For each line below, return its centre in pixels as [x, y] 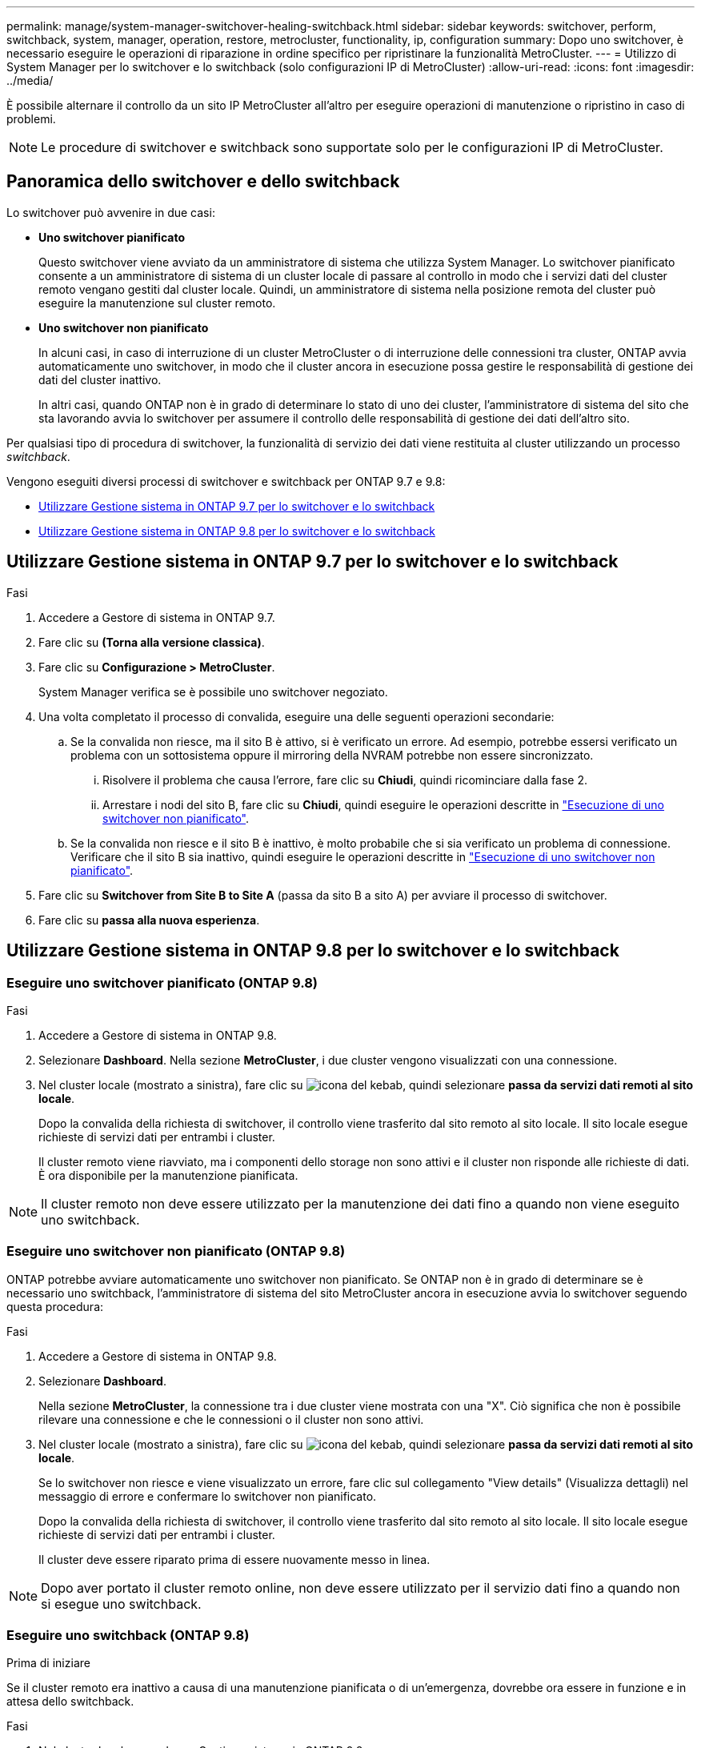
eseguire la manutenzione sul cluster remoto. [157, 303]
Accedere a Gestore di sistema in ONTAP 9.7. [157, 617]
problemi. [31, 119]
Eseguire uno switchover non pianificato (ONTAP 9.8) [176, 1251]
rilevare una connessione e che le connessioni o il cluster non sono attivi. [231, 1419]
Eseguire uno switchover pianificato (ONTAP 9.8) [162, 982]
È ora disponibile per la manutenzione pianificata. [168, 1175]
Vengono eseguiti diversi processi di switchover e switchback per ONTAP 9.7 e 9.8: [226, 481]
